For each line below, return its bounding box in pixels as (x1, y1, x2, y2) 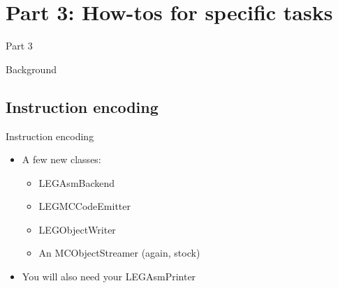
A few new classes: (22, 152, 101, 167)
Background (6, 61, 57, 76)
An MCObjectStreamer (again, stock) (38, 245, 200, 260)
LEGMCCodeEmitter (38, 199, 131, 213)
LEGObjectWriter (38, 222, 116, 236)
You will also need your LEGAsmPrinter (22, 269, 196, 284)
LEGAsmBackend (38, 175, 115, 190)
